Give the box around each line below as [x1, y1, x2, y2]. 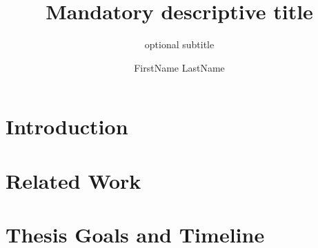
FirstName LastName [134, 60, 225, 74]
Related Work [6, 166, 141, 194]
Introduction [6, 112, 128, 141]
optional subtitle [144, 37, 215, 52]
